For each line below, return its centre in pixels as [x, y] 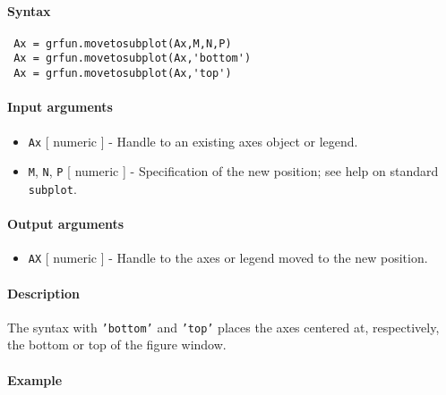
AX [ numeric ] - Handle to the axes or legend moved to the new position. [228, 258]
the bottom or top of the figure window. [117, 345]
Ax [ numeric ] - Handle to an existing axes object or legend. [193, 141]
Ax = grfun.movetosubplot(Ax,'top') [123, 74]
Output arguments [66, 224]
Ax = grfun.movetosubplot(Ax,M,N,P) [123, 43]
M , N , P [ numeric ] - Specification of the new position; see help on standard [233, 171]
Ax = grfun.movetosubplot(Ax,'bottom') [133, 59]
